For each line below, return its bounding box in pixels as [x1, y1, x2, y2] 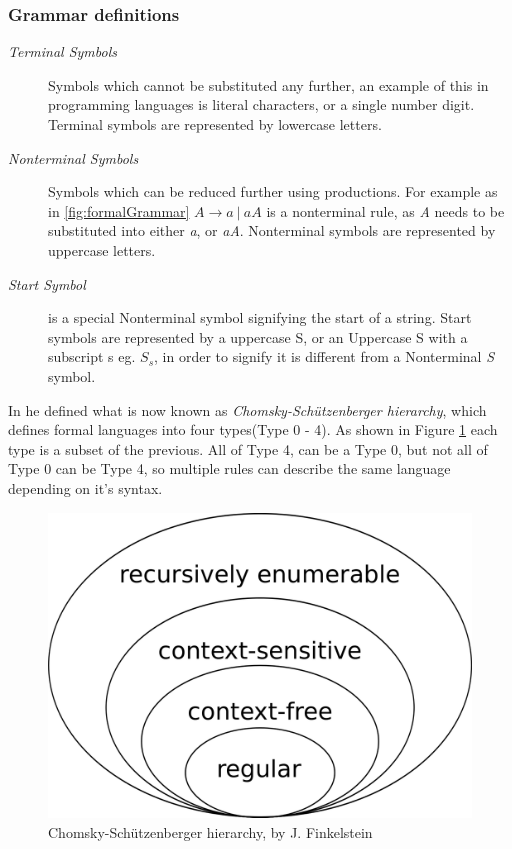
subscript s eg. [48, 346, 136, 367]
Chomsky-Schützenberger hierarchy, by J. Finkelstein [48, 821, 373, 842]
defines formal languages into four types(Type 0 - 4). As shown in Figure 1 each [8, 419, 498, 440]
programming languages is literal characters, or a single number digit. [48, 94, 475, 115]
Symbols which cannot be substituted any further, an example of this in [48, 74, 489, 95]
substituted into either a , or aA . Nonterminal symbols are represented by [48, 220, 496, 241]
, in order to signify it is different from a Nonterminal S [154, 346, 494, 367]
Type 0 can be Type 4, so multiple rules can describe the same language [8, 458, 451, 479]
